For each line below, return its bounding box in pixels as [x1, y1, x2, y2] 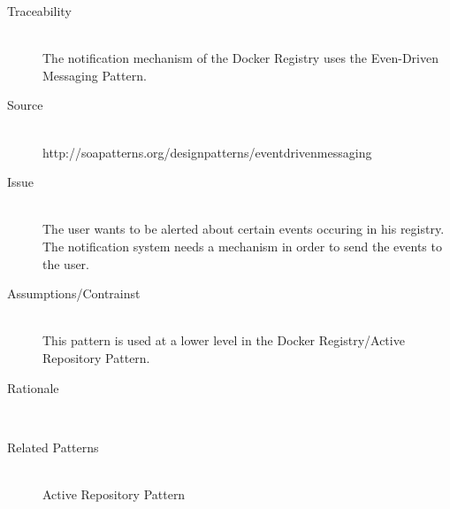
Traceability [7, 2, 72, 19]
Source [7, 96, 43, 114]
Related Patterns [7, 437, 99, 456]
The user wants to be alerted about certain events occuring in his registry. [42, 220, 445, 238]
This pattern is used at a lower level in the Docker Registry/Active [42, 331, 405, 350]
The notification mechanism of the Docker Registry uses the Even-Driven [42, 49, 439, 67]
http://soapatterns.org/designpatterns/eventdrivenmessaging [42, 143, 372, 161]
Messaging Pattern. [42, 66, 147, 84]
